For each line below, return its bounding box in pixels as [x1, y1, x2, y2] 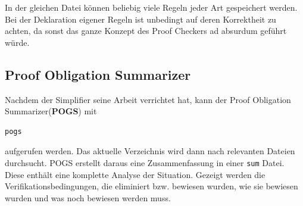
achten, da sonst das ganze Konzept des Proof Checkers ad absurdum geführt [5, 24, 287, 37]
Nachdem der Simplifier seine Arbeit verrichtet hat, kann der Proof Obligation [5, 93, 291, 105]
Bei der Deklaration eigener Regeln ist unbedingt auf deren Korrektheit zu [5, 13, 276, 25]
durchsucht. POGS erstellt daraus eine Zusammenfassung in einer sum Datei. [5, 156, 285, 168]
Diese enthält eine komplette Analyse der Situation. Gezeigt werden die [5, 168, 265, 180]
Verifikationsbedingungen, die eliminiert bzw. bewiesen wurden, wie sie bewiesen [5, 180, 298, 192]
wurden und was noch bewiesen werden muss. [5, 191, 171, 204]
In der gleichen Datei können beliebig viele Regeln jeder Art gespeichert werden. [5, 1, 298, 13]
